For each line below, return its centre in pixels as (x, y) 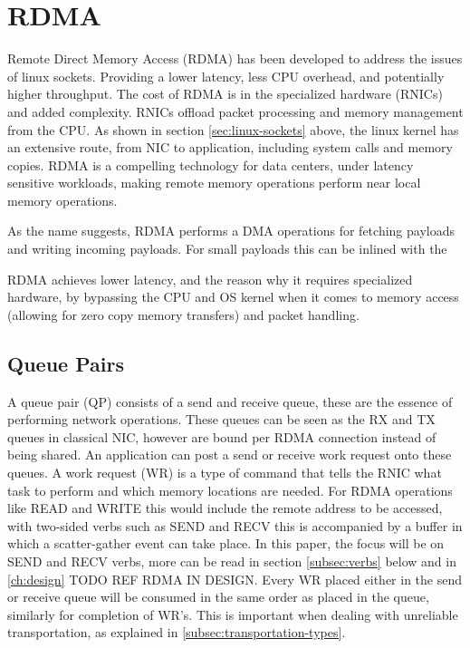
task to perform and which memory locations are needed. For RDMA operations (230, 490)
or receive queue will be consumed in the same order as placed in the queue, (218, 597)
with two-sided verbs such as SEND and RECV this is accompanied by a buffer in (235, 525)
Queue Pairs (66, 363)
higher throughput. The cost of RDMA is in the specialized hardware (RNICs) (225, 94)
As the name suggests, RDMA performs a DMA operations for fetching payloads (231, 231)
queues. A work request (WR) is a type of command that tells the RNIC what (225, 473)
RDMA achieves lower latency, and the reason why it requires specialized (210, 279)
